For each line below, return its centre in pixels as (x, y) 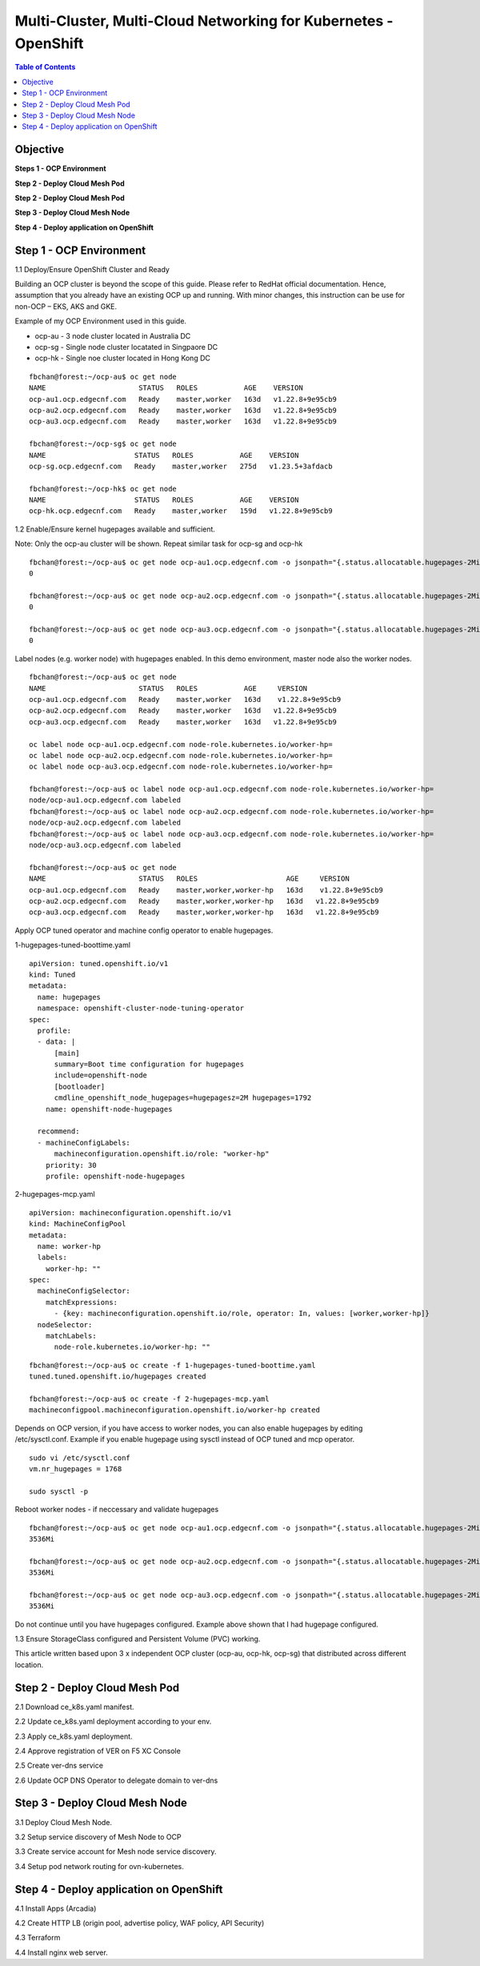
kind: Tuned (52, 974)
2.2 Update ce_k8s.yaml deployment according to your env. (113, 1722)
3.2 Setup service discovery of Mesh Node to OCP (98, 1836)
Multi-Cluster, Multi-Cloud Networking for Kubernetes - (204, 21)
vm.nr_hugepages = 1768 (76, 1468)
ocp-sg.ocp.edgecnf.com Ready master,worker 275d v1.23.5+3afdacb (181, 466)
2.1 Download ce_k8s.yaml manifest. (75, 1707)
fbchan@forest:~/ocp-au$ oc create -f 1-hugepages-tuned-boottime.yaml (172, 1365)
